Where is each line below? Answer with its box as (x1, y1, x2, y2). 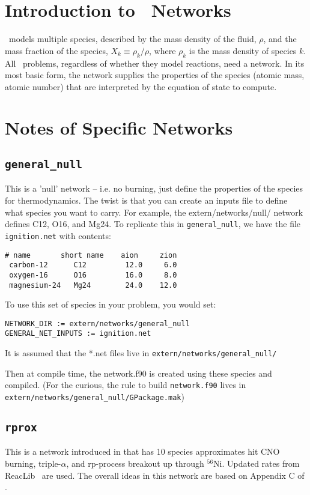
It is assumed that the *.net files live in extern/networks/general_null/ (5, 347, 277, 359)
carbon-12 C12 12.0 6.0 (9, 261, 177, 270)
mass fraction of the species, (5, 44, 108, 56)
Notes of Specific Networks (5, 115, 233, 140)
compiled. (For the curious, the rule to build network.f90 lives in (5, 378, 246, 391)
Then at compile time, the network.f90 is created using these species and (5, 366, 272, 379)
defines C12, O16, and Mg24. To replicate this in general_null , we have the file (5, 217, 301, 230)
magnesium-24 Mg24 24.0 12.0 (9, 281, 177, 290)
